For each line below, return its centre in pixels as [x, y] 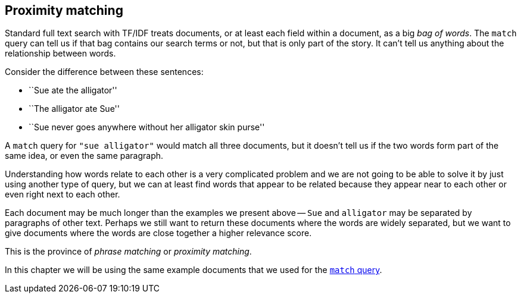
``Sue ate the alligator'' [73, 90]
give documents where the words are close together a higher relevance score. [158, 233]
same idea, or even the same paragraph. [84, 156]
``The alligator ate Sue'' [74, 109]
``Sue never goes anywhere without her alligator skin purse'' [147, 127]
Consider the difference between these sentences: [104, 72]
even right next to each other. [63, 195]
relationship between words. [60, 54]
